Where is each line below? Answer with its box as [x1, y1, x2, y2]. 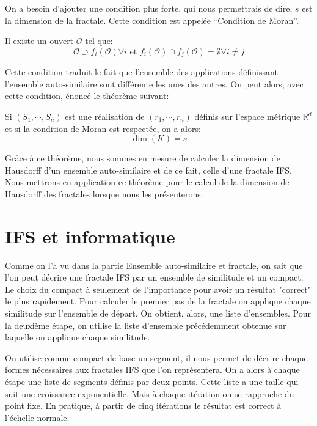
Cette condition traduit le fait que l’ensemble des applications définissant [5, 65, 278, 78]
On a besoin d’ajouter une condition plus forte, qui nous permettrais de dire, [5, 2, 293, 14]
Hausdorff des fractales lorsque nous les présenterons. [5, 187, 203, 200]
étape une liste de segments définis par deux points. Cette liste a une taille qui [5, 375, 299, 388]
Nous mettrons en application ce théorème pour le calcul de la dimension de [5, 175, 290, 188]
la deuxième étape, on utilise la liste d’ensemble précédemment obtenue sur [5, 318, 286, 331]
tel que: [85, 34, 113, 47]
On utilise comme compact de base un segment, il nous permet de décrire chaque [5, 351, 308, 364]
